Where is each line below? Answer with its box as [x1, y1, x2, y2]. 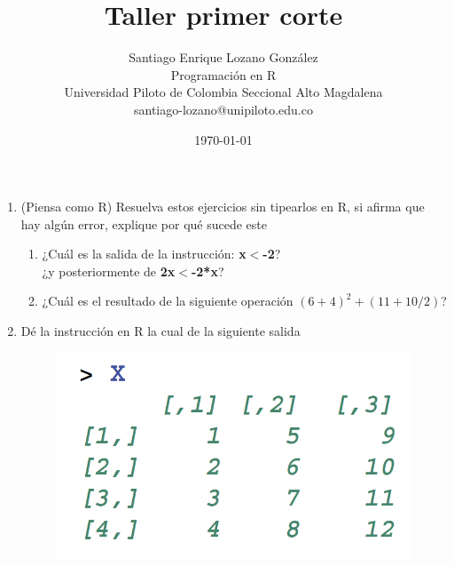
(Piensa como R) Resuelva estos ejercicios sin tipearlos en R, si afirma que [20, 197, 425, 216]
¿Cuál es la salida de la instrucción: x [42, 244, 247, 263]
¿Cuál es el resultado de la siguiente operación [42, 291, 294, 310]
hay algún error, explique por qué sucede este [20, 214, 267, 233]
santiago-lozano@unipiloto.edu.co [134, 100, 313, 118]
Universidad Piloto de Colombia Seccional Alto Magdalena [64, 83, 383, 101]
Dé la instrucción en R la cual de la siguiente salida [20, 322, 301, 340]
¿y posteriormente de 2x [42, 261, 176, 280]
